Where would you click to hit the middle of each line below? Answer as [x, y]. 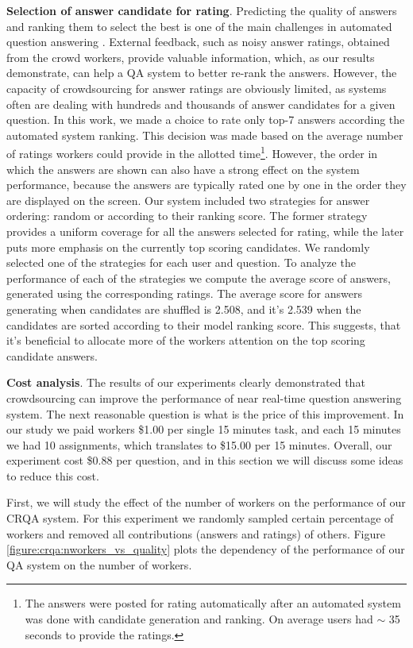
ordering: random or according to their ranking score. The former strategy [187, 216]
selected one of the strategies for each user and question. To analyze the [181, 262]
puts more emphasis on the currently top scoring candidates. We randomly [188, 247]
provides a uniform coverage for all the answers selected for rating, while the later [205, 231]
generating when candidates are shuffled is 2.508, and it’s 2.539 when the [184, 309]
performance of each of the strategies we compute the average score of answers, [199, 278]
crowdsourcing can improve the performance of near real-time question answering [204, 397]
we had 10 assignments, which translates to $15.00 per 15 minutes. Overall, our [199, 444]
